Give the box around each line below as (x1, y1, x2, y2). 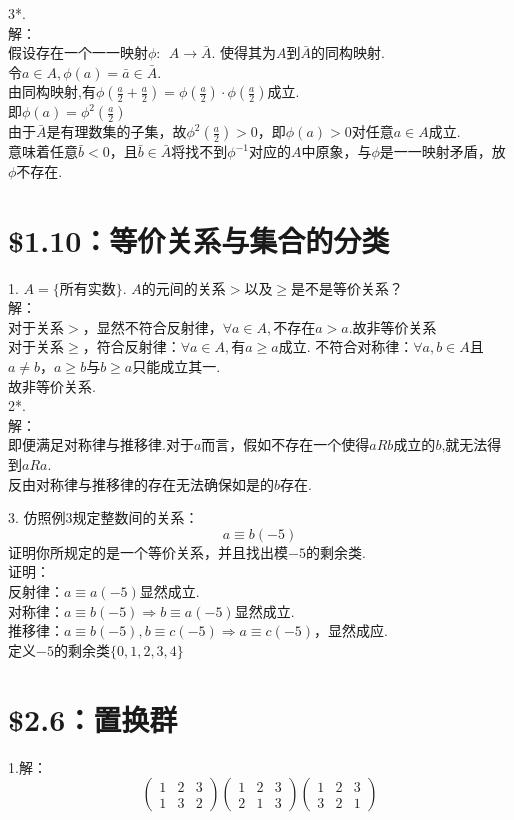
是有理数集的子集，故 (46, 121, 187, 142)
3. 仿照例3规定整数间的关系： (8, 507, 199, 528)
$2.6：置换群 (8, 698, 178, 739)
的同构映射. (311, 42, 385, 63)
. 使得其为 (211, 42, 277, 63)
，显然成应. (314, 620, 388, 641)
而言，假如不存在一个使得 (201, 434, 370, 455)
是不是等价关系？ (291, 277, 404, 298)
